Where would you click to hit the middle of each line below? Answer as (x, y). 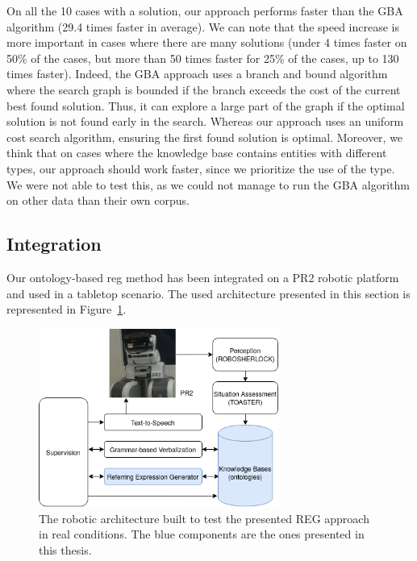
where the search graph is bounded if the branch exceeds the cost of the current (204, 89)
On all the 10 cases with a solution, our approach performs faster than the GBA (205, 10)
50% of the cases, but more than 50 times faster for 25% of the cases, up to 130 (203, 58)
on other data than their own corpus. (98, 200)
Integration (54, 244)
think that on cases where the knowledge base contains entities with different (197, 153)
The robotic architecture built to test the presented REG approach (204, 518)
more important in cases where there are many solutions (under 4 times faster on (207, 42)
